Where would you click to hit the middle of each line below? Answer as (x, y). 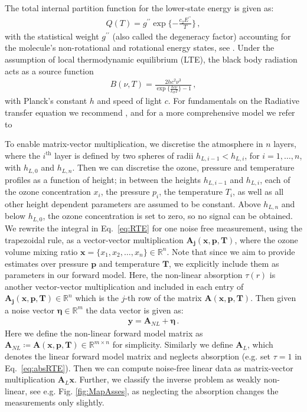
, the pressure (125, 192)
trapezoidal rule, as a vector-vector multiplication (94, 239)
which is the (97, 298)
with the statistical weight (52, 36)
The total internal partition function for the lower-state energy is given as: (139, 8)
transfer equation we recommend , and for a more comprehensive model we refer (150, 112)
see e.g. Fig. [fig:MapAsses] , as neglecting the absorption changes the (154, 390)
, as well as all (258, 192)
